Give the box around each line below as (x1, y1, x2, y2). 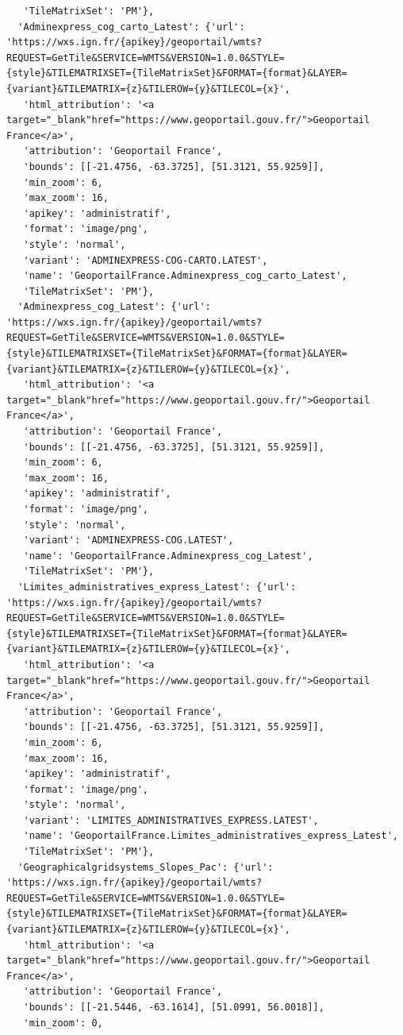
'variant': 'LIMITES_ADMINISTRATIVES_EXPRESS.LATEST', (23, 814, 319, 826)
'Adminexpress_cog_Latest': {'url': (17, 301, 211, 313)
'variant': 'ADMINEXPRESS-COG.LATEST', (23, 535, 234, 546)
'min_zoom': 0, (23, 1017, 103, 1029)
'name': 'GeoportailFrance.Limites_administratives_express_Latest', (23, 830, 398, 842)
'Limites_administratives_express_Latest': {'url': (17, 581, 297, 593)
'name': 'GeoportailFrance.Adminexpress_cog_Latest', (23, 550, 313, 562)
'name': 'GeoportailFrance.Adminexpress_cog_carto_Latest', (23, 270, 347, 282)
